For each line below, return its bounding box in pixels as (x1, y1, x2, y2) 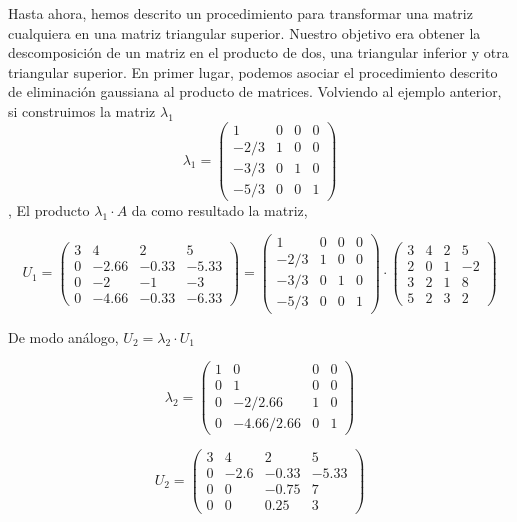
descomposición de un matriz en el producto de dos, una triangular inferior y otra (8, 42, 509, 63)
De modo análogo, (8, 326, 119, 347)
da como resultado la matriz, (131, 199, 308, 220)
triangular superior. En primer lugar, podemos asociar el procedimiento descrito (8, 61, 498, 82)
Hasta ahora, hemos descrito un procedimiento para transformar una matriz (8, 3, 473, 23)
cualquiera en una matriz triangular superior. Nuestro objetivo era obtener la (8, 22, 481, 43)
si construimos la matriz (8, 100, 156, 121)
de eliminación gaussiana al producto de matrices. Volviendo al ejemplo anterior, (8, 81, 502, 102)
